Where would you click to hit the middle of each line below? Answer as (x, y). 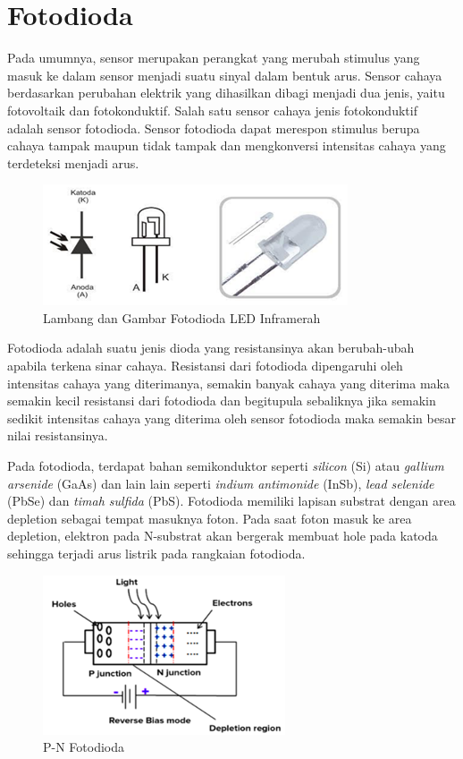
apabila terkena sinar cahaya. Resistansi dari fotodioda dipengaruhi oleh (205, 366)
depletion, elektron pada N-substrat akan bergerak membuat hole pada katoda (223, 536)
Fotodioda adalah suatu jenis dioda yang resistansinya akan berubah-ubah (211, 348)
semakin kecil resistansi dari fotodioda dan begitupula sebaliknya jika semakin (222, 401)
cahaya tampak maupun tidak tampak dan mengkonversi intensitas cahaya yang (227, 145)
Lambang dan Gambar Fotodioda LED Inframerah (182, 317)
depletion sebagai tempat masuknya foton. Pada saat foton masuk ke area (210, 518)
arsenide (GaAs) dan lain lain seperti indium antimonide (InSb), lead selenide (221, 483)
